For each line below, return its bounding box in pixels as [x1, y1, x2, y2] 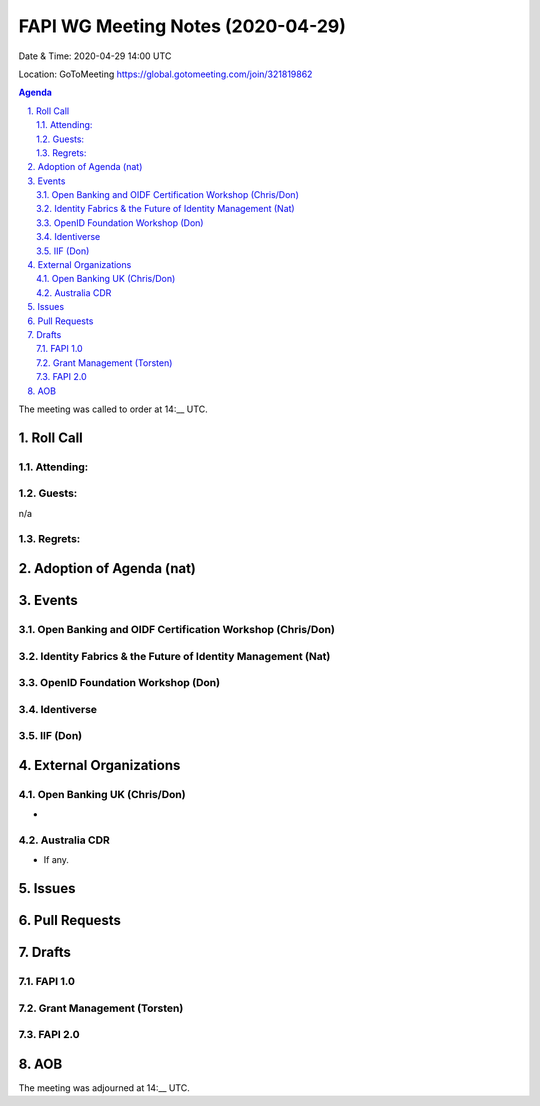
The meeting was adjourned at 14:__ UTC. [18, 1081, 190, 1094]
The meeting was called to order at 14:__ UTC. [18, 403, 209, 415]
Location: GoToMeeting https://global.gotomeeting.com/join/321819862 [18, 68, 313, 80]
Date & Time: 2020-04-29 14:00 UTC [18, 50, 172, 62]
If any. [43, 854, 70, 866]
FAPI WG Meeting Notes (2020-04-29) [18, 15, 347, 37]
